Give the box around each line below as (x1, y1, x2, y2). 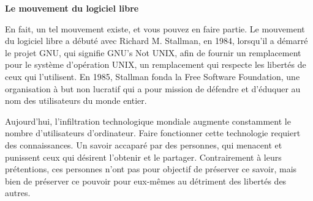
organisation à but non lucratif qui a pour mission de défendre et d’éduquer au (5, 82, 301, 95)
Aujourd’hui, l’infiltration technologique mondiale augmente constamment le (5, 114, 291, 127)
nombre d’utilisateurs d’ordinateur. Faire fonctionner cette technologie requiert (5, 126, 301, 139)
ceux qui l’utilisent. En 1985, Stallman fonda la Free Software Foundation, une (5, 70, 300, 82)
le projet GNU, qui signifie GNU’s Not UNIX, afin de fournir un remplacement (5, 46, 301, 59)
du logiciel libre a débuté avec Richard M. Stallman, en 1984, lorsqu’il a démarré (5, 34, 308, 47)
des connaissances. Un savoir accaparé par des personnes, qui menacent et (5, 138, 282, 151)
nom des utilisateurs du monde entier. (5, 94, 147, 107)
